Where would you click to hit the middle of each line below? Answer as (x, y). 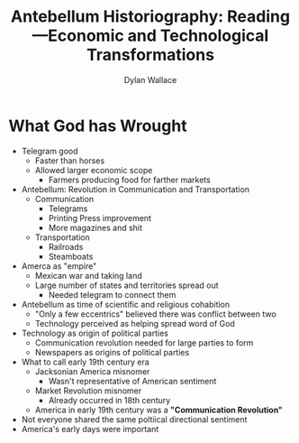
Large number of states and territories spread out (127, 285)
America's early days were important (90, 429)
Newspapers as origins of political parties (112, 352)
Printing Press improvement (100, 217)
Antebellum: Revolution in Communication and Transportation (135, 189)
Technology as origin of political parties (95, 333)
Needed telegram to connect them (112, 294)
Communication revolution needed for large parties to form (144, 342)
